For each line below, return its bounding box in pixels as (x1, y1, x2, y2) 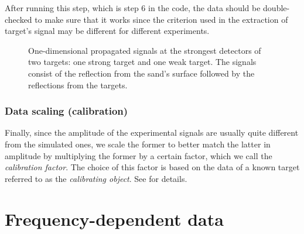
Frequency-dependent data (5, 207, 224, 230)
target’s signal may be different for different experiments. (5, 25, 210, 37)
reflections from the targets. (28, 78, 128, 91)
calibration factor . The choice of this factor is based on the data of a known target (5, 161, 300, 173)
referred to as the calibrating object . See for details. (5, 172, 187, 184)
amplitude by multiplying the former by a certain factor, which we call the (5, 149, 272, 161)
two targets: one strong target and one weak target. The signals (28, 56, 257, 68)
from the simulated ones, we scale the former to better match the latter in (5, 137, 271, 150)
